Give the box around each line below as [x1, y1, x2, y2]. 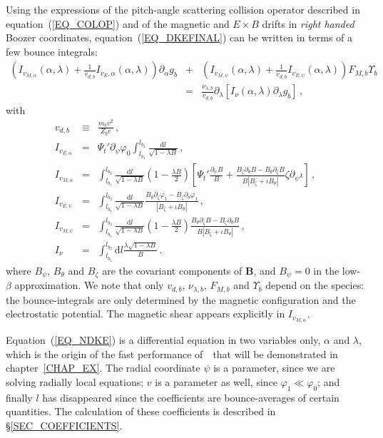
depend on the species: [265, 277, 364, 292]
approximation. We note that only [14, 277, 164, 292]
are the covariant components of [102, 263, 242, 277]
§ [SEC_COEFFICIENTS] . [6, 417, 123, 432]
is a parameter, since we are [213, 360, 335, 375]
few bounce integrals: [6, 44, 98, 58]
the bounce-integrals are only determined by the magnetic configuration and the [6, 292, 356, 307]
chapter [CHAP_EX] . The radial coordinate [6, 360, 200, 375]
